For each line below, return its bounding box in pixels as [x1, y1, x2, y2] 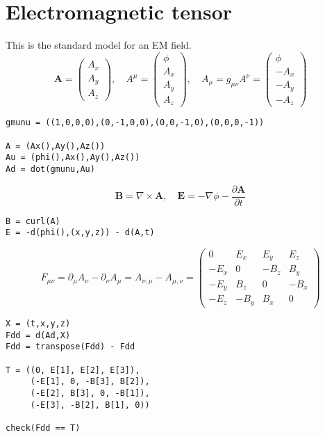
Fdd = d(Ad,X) [6, 330, 71, 340]
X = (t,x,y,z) [6, 318, 71, 328]
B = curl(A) [6, 216, 60, 226]
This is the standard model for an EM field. [6, 38, 192, 52]
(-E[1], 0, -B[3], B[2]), [30, 376, 150, 387]
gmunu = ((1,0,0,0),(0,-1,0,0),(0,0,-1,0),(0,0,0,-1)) [6, 118, 265, 128]
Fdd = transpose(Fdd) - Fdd [6, 342, 135, 352]
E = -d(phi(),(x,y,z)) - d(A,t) [6, 228, 155, 238]
